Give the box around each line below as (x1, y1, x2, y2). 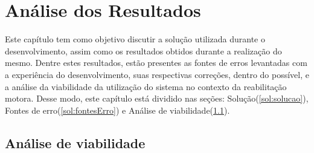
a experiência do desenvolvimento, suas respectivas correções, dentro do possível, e (5, 68, 309, 80)
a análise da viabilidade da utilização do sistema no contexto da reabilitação (5, 80, 287, 93)
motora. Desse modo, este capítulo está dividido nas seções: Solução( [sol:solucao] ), (5, 92, 309, 105)
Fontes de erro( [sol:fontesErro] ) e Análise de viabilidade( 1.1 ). (5, 103, 230, 116)
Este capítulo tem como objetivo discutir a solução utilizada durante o (5, 33, 266, 45)
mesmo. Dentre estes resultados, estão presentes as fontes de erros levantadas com (5, 56, 307, 69)
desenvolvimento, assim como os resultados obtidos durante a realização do (5, 44, 282, 57)
